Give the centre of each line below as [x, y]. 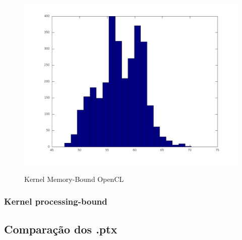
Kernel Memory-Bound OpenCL [74, 179]
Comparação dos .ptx [61, 229]
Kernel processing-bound [56, 201]
